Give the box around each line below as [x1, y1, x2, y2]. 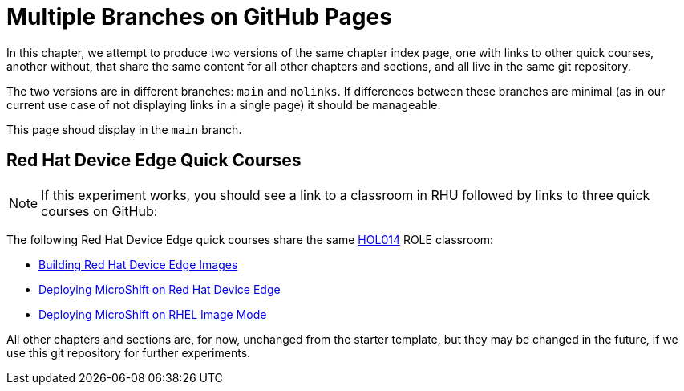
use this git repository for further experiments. [6, 345, 251, 360]
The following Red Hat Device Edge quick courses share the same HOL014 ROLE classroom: [6, 232, 494, 246]
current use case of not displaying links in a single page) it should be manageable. [6, 97, 441, 112]
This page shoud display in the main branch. [6, 122, 242, 136]
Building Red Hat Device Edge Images [38, 257, 238, 271]
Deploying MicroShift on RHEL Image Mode [38, 307, 267, 321]
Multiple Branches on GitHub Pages [6, 3, 392, 31]
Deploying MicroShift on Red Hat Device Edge [38, 282, 281, 296]
